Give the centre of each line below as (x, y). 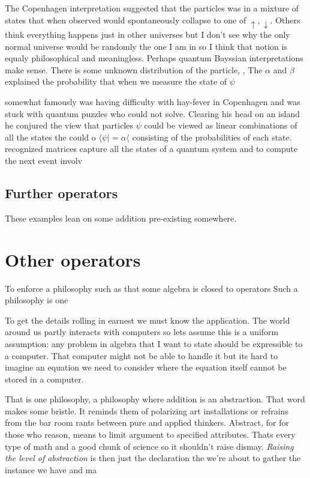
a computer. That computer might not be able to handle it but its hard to (142, 355)
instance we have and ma (51, 469)
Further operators (61, 193)
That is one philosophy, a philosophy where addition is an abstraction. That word (155, 399)
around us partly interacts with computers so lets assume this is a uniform (142, 332)
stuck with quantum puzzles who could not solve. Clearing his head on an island (152, 113)
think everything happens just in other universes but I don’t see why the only (148, 35)
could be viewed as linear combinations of (221, 125)
